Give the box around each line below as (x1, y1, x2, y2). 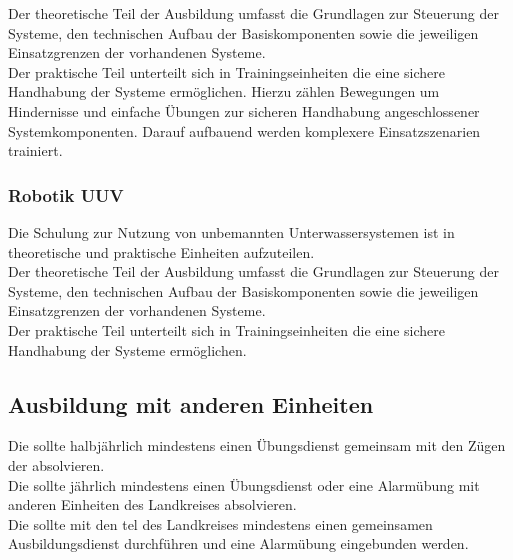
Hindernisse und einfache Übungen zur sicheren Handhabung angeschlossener (8, 100, 480, 121)
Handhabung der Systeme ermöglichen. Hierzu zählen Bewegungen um (8, 81, 440, 102)
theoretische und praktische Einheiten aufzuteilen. (8, 241, 315, 262)
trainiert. (8, 140, 63, 161)
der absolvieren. (8, 454, 105, 475)
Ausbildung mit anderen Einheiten (8, 388, 374, 419)
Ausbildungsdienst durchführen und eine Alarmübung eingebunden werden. (8, 533, 469, 554)
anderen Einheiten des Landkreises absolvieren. (8, 494, 297, 515)
